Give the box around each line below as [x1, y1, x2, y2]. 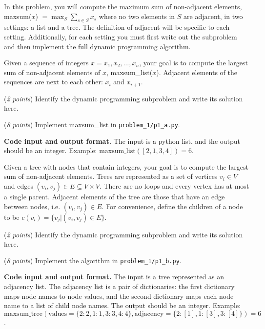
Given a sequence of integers [4, 58, 89, 68]
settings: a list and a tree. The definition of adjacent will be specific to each [4, 22, 230, 32]
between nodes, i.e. [4, 201, 61, 211]
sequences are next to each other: [4, 77, 103, 87]
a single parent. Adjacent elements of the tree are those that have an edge [4, 192, 225, 202]
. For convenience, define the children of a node [102, 201, 243, 211]
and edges [4, 181, 33, 191]
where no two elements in [99, 11, 175, 21]
